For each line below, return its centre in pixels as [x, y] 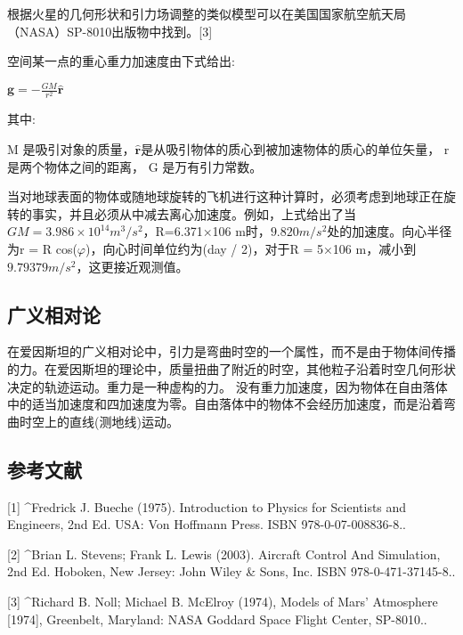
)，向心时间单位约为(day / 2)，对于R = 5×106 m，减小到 [251, 248]
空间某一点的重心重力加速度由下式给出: [121, 61]
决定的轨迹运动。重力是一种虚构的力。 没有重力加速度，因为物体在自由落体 [227, 386]
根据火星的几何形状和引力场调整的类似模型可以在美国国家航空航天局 [207, 13]
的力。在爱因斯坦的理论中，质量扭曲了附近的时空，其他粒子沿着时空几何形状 [231, 368]
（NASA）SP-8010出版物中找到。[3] [110, 31]
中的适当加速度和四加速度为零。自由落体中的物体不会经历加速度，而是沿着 [225, 404]
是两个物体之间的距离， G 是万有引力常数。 [135, 166]
